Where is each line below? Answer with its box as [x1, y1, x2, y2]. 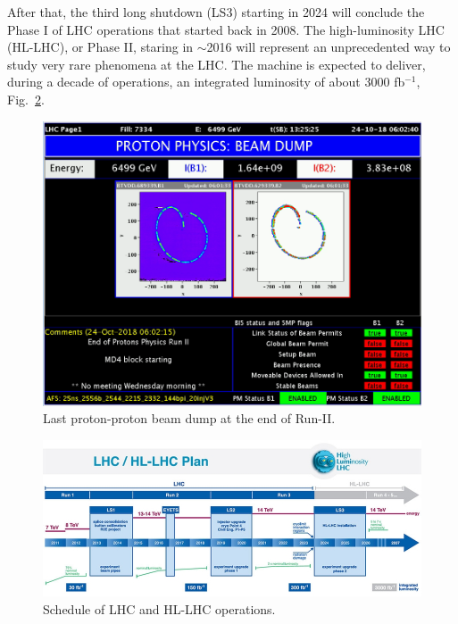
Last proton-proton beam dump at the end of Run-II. [43, 409, 336, 428]
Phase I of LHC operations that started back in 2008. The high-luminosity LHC [7, 20, 445, 38]
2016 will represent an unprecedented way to [206, 37, 451, 56]
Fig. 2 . [7, 89, 45, 108]
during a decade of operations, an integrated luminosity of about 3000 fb [7, 72, 405, 91]
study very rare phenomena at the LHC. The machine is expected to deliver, [7, 54, 426, 73]
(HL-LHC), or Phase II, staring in [7, 37, 194, 56]
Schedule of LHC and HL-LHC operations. [43, 599, 276, 618]
